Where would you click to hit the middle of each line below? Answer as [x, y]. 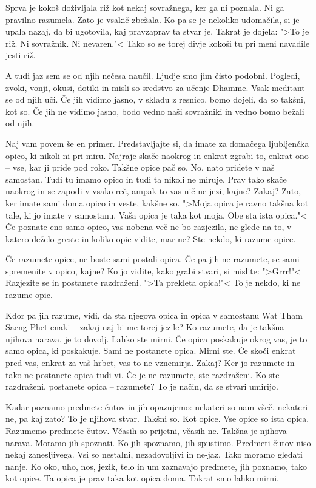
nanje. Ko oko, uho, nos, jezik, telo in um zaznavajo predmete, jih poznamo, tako [156, 466]
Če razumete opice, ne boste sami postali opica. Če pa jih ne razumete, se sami [153, 259]
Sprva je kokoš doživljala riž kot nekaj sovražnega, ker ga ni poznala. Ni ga [145, 7]
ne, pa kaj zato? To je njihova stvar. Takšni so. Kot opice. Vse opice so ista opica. [157, 419]
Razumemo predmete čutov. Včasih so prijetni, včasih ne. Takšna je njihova [146, 430]
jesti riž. [21, 55]
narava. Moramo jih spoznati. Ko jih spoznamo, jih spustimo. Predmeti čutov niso [158, 442]
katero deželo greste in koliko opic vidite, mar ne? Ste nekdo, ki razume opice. [151, 238]
